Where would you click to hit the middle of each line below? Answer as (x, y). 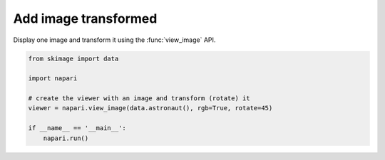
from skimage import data (73, 58)
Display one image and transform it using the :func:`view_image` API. (114, 40)
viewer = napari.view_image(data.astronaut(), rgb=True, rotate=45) (150, 108)
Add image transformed (85, 18)
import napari (53, 79)
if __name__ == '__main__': (77, 128)
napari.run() (66, 138)
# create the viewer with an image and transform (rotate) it (139, 98)
